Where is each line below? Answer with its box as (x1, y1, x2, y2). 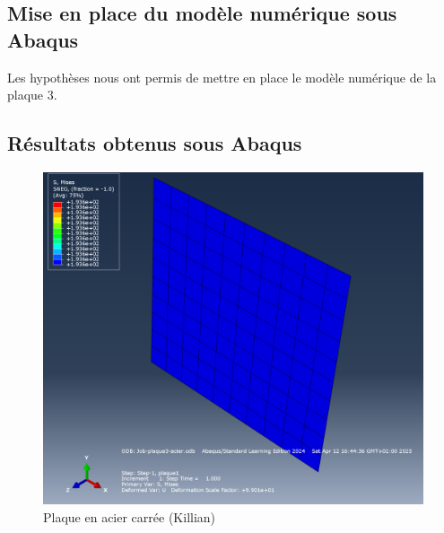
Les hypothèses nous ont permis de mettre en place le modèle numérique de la (7, 67, 437, 86)
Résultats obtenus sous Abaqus (7, 129, 302, 157)
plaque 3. (7, 85, 57, 104)
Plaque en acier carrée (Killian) (43, 507, 216, 526)
